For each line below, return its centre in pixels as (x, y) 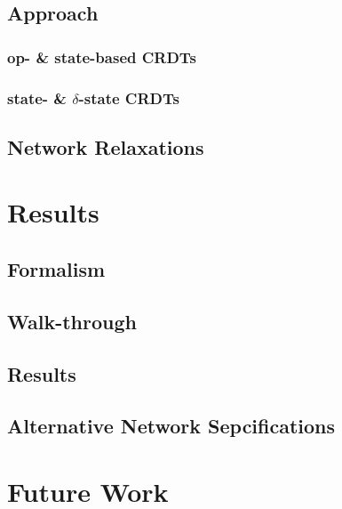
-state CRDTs (129, 97)
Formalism (56, 269)
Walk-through (72, 321)
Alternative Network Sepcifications (171, 426)
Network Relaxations (106, 146)
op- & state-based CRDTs (102, 57)
